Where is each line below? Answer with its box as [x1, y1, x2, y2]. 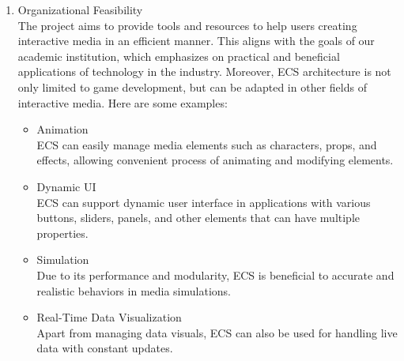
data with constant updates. [36, 340, 173, 356]
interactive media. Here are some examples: [17, 94, 228, 111]
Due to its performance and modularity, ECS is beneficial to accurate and [36, 266, 395, 283]
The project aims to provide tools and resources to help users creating [17, 17, 357, 33]
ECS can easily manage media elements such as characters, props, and [36, 136, 377, 152]
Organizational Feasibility [17, 2, 143, 17]
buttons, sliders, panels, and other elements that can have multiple [36, 209, 361, 226]
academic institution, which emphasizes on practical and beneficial [17, 47, 340, 64]
